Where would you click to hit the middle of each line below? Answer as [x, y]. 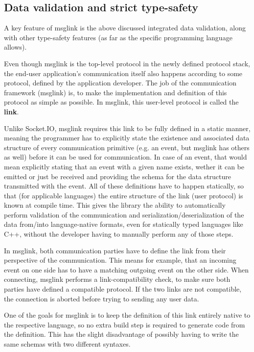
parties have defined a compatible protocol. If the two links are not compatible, [123, 289]
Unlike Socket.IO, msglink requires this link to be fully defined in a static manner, [127, 128]
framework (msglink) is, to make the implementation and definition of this [115, 92]
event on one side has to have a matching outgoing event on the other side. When [126, 269]
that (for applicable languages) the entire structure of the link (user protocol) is [124, 195]
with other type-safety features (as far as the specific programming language [118, 37]
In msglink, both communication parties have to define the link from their [115, 250]
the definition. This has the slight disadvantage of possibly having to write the [121, 334]
